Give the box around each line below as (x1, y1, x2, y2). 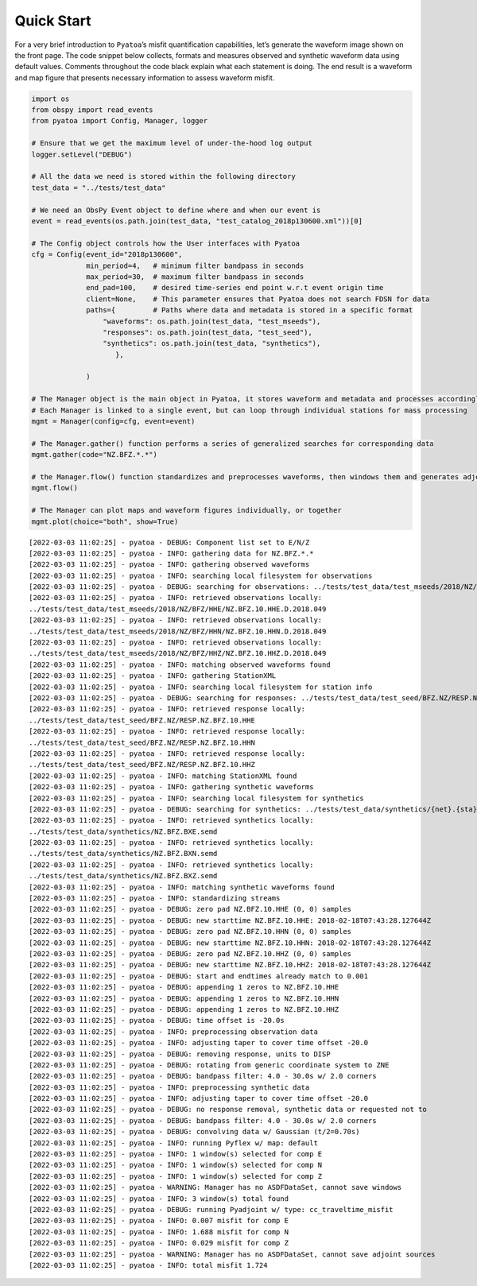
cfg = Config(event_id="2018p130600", (31, 250, 183, 259)
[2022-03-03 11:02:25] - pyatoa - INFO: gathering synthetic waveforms (29, 783, 314, 792)
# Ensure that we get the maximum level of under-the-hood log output (31, 139, 313, 148)
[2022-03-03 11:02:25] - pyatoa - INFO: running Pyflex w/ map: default (29, 1138, 318, 1148)
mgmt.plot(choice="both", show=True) (31, 517, 179, 526)
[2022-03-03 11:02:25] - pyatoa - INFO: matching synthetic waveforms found (29, 882, 335, 892)
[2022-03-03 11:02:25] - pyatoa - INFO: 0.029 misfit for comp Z (29, 1238, 289, 1248)
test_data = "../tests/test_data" (31, 183, 166, 192)
